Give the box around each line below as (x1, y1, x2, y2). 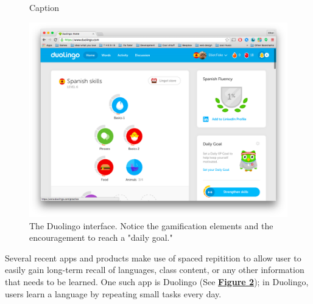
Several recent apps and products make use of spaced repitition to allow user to (5, 251, 301, 264)
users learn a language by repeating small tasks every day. (5, 287, 222, 300)
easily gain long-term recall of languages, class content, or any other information (5, 263, 304, 276)
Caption (29, 1, 60, 13)
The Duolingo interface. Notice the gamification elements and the (29, 219, 273, 232)
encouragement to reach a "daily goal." (29, 231, 173, 244)
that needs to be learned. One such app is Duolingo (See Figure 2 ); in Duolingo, (5, 275, 309, 288)
